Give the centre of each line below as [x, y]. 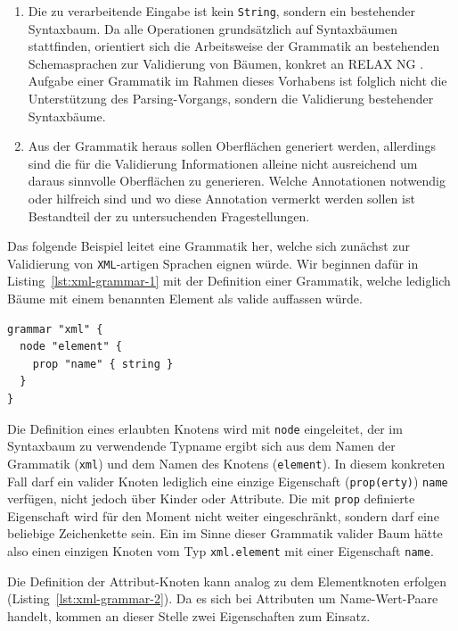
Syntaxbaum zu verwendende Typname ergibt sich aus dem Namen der [201, 446]
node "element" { [71, 347]
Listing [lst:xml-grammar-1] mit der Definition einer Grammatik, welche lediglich [229, 281]
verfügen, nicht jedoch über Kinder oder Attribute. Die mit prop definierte [211, 498]
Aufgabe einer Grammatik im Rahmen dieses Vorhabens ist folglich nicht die [237, 81]
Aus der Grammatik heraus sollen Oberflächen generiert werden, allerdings [232, 146]
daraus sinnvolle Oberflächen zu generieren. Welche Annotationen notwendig [237, 181]
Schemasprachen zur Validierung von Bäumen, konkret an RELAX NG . [226, 63]
